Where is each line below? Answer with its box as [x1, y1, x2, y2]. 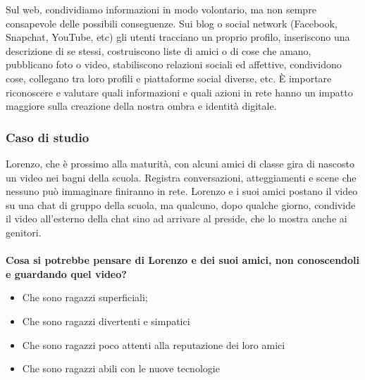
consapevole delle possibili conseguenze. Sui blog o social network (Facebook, [6, 15, 338, 30]
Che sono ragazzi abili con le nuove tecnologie [22, 361, 220, 376]
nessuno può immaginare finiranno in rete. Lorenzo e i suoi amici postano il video [6, 184, 358, 198]
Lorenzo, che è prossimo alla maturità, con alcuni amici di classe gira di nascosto [6, 156, 355, 170]
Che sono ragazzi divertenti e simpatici [22, 313, 190, 328]
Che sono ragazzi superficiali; [22, 290, 148, 305]
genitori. [6, 224, 42, 239]
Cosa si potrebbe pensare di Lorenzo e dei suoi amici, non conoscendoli [6, 253, 360, 267]
